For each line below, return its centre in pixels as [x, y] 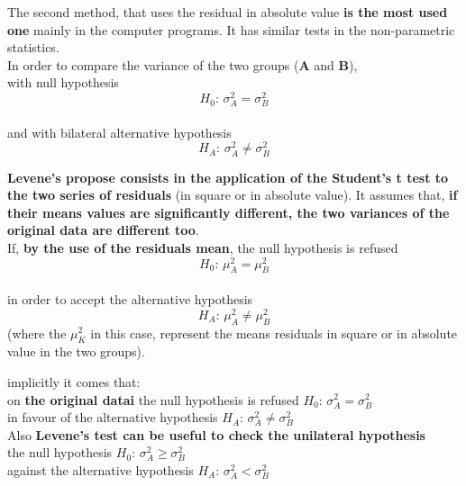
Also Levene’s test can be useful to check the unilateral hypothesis [216, 434]
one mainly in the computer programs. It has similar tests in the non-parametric [231, 29]
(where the [37, 333]
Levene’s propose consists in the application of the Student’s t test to [228, 177]
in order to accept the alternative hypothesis [130, 299]
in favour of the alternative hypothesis [113, 417]
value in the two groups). [76, 351]
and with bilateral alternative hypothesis [119, 132]
